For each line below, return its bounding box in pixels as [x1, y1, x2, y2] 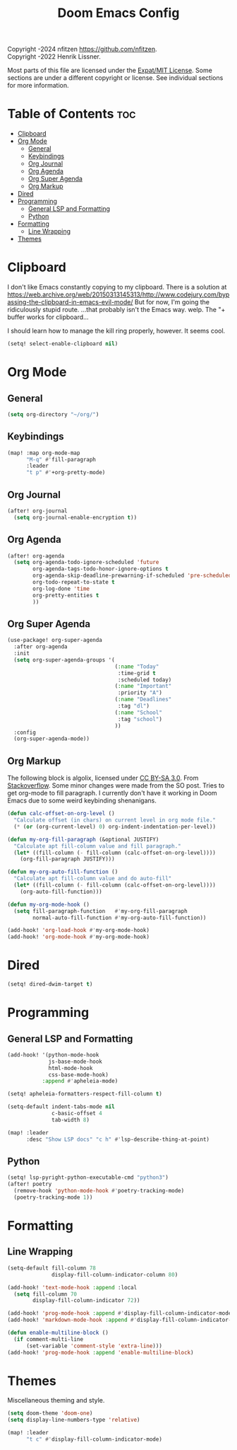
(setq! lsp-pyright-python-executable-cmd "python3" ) [7, 1174, 169, 1181]
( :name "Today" [114, 663, 159, 670]
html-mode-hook [48, 1064, 93, 1071]
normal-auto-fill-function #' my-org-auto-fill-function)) [32, 914, 207, 921]
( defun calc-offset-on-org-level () [7, 810, 115, 817]
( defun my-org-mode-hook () [7, 901, 90, 908]
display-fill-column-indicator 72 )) [32, 1297, 140, 1304]
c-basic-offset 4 [51, 1110, 102, 1117]
